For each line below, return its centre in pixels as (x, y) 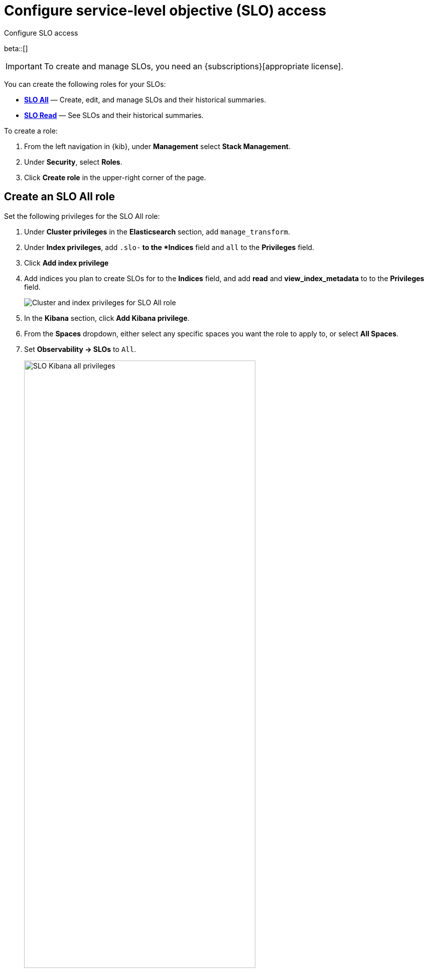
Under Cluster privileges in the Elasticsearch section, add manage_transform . (157, 231)
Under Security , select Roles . (73, 162)
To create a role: (31, 131)
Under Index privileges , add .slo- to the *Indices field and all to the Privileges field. (169, 247)
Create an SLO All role (60, 197)
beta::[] (16, 48)
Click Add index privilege (66, 263)
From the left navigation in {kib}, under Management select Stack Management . (158, 146)
